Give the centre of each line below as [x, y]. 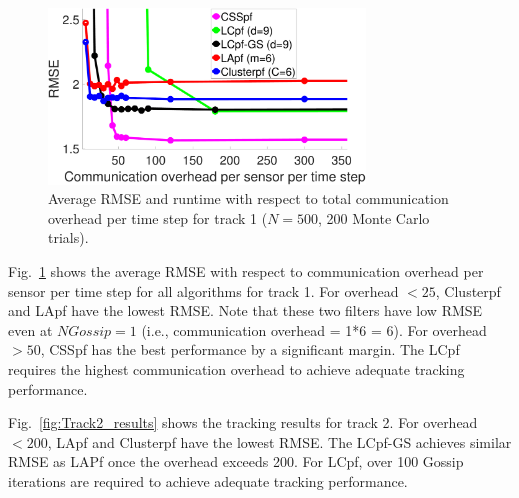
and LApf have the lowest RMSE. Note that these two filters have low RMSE [245, 310]
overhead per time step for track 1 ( [158, 217]
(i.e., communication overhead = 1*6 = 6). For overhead [314, 329]
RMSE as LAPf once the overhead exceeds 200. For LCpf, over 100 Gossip [236, 461]
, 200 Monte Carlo [374, 217]
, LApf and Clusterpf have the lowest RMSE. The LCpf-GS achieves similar [279, 441]
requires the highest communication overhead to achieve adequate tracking [236, 369]
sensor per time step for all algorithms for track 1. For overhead [203, 290]
